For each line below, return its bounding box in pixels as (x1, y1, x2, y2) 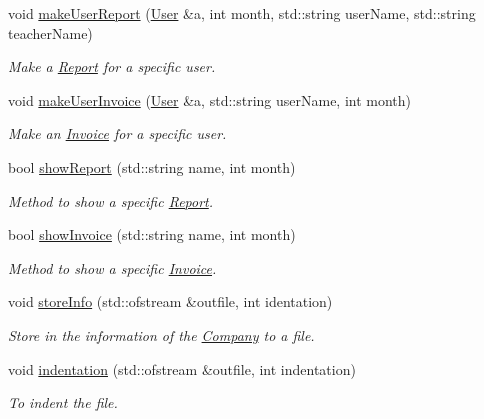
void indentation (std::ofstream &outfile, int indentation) (8, 358, 356, 379)
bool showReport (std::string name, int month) (8, 156, 296, 177)
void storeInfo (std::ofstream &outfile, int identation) (8, 291, 333, 312)
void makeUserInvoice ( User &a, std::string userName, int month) (8, 89, 412, 110)
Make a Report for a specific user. (8, 56, 216, 77)
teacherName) (8, 22, 93, 43)
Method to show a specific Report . (8, 190, 214, 211)
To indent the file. (8, 392, 118, 413)
